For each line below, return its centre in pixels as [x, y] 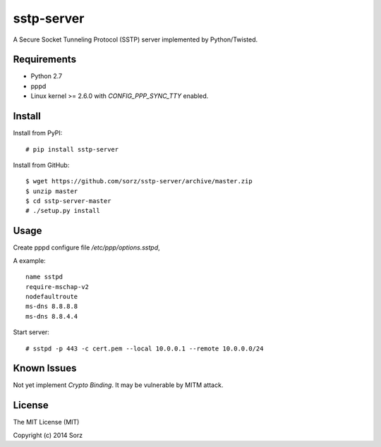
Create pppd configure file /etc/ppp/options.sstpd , [86, 247]
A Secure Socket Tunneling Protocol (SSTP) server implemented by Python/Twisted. [135, 39]
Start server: [31, 332]
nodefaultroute [52, 296]
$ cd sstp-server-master [68, 201]
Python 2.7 [47, 76]
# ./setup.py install [63, 211]
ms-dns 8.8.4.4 [52, 316]
